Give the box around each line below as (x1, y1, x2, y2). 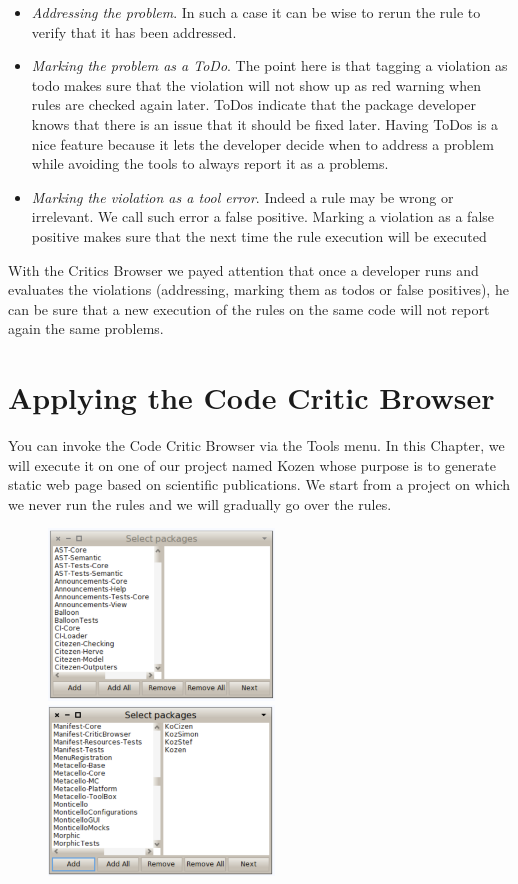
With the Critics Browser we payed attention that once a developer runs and (8, 259, 479, 280)
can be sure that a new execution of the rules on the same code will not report (8, 298, 490, 319)
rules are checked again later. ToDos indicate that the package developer (31, 94, 476, 115)
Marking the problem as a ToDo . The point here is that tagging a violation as (31, 55, 508, 76)
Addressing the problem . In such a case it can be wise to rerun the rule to (31, 2, 481, 22)
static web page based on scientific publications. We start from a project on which (8, 474, 511, 495)
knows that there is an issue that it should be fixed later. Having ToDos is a (31, 113, 499, 134)
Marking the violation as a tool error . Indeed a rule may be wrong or (31, 186, 454, 207)
